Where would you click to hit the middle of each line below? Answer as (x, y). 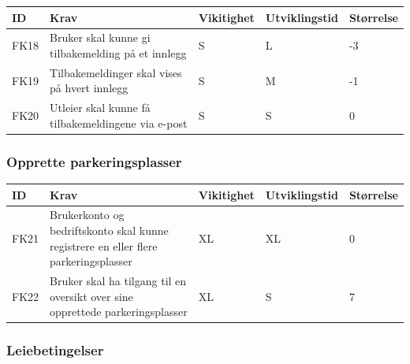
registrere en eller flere (104, 245)
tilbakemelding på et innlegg (118, 52)
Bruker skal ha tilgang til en (118, 281)
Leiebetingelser (55, 350)
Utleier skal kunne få (100, 108)
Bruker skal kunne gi (100, 37)
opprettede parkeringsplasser (119, 312)
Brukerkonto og (87, 215)
